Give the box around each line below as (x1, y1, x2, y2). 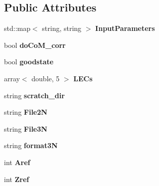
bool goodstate (4, 56, 54, 67)
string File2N (4, 107, 47, 117)
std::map (4, 23, 30, 33)
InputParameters (95, 23, 155, 33)
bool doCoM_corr (4, 39, 66, 50)
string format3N (4, 140, 58, 151)
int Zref (4, 174, 29, 184)
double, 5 (31, 73, 60, 83)
